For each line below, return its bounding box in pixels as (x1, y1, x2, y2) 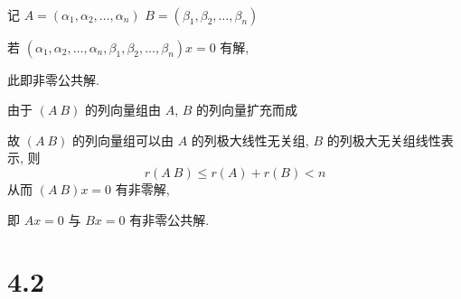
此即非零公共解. (7, 70, 99, 89)
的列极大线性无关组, (191, 130, 309, 149)
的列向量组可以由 (72, 130, 174, 149)
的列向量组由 (85, 100, 162, 119)
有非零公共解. (129, 210, 210, 229)
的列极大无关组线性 (326, 130, 441, 149)
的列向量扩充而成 (196, 100, 298, 119)
